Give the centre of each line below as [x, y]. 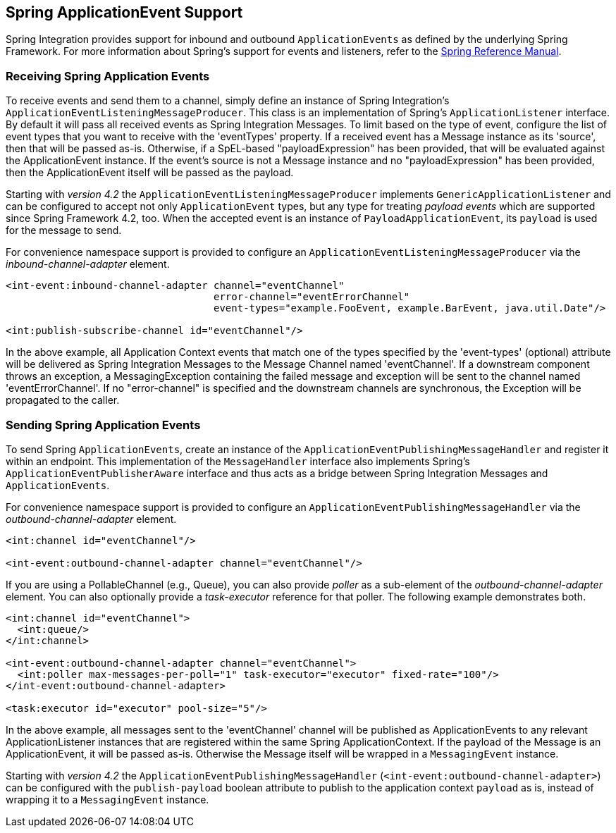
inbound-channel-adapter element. [88, 264]
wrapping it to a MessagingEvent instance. [107, 799]
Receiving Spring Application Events [108, 76]
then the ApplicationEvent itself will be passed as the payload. [150, 173]
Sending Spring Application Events [103, 425]
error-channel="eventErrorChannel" [312, 297]
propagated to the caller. [63, 400]
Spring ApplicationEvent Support [124, 12]
